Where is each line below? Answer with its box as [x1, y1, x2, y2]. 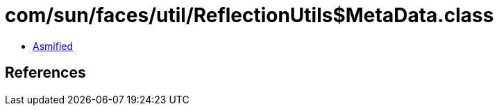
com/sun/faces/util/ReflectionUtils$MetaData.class [5, 3, 494, 27]
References [5, 64, 86, 82]
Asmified [33, 40, 74, 52]
